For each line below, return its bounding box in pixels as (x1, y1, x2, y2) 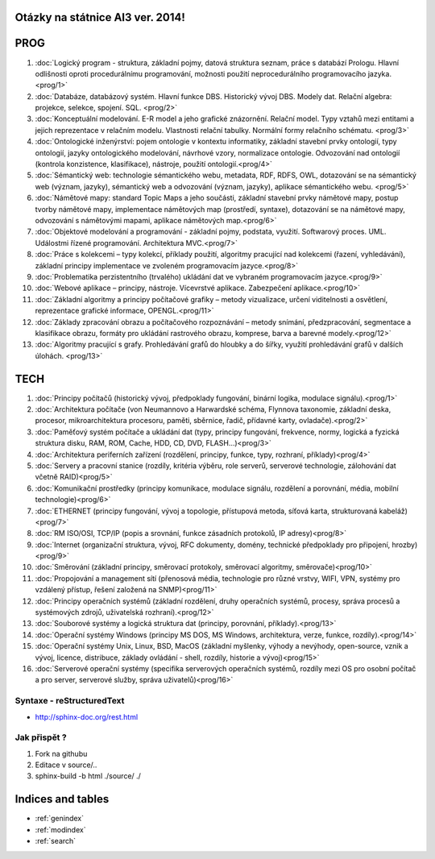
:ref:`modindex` (35, 824, 86, 834)
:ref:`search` (35, 836, 77, 846)
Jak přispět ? (14, 732, 68, 743)
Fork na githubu (35, 749, 88, 758)
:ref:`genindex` (35, 814, 85, 824)
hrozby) (391, 540, 418, 550)
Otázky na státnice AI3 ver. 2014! (14, 10, 185, 24)
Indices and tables (14, 792, 110, 806)
